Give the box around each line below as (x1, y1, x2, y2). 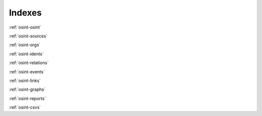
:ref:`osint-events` (9, 68, 45, 75)
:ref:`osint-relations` (9, 60, 49, 66)
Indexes (9, 7, 42, 18)
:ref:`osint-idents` (9, 51, 44, 57)
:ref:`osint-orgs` (9, 42, 41, 48)
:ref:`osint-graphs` (9, 86, 46, 92)
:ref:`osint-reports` (9, 95, 46, 101)
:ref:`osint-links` (9, 78, 41, 83)
